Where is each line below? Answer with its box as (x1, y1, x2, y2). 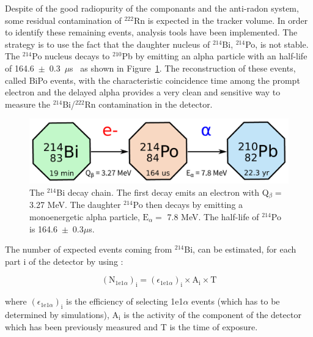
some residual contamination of (5, 13, 122, 26)
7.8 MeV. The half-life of (167, 210, 259, 223)
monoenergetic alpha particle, (29, 210, 140, 223)
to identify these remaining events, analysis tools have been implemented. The (5, 26, 298, 39)
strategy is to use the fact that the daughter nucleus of (5, 37, 210, 50)
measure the (5, 97, 50, 110)
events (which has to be (191, 295, 280, 308)
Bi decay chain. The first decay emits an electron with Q (56, 185, 269, 198)
